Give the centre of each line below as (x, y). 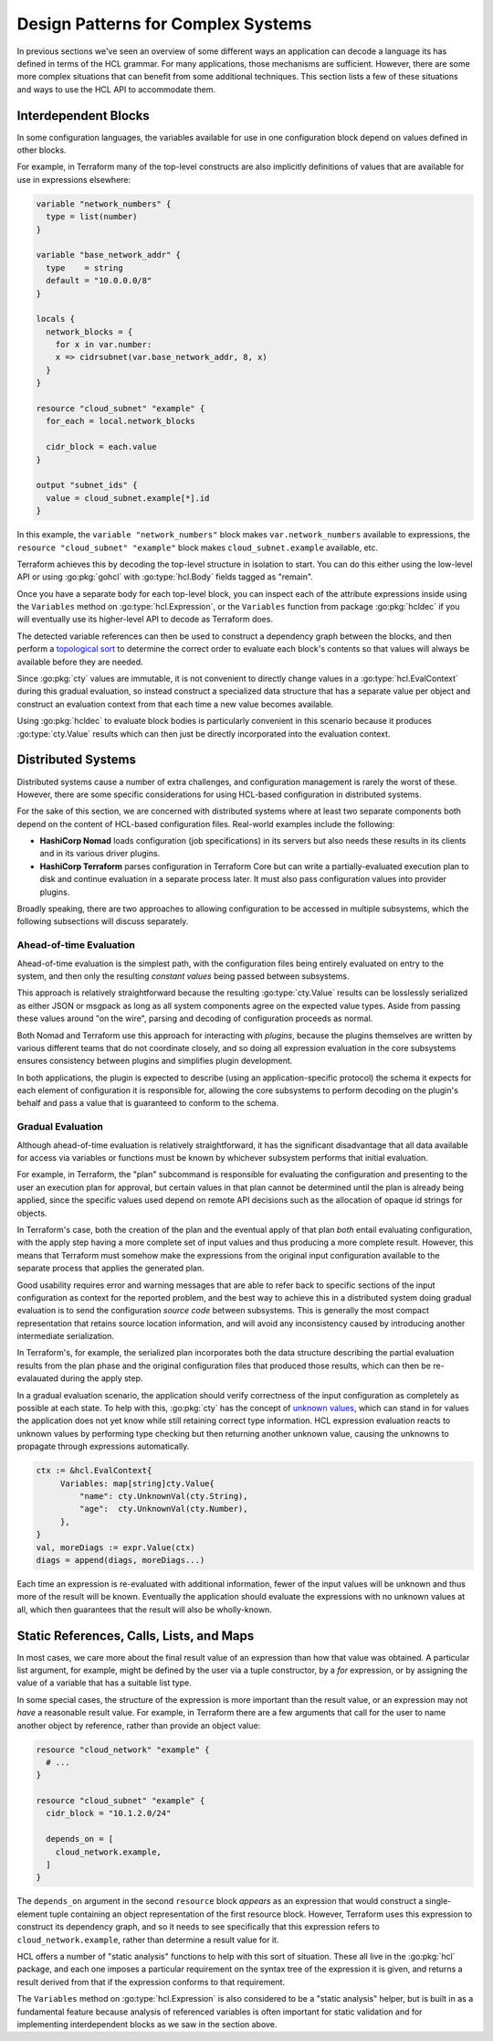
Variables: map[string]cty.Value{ (137, 1483)
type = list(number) (92, 217)
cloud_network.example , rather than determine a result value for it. (148, 1940)
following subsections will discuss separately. (103, 921)
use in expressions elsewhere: (74, 179)
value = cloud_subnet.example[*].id (128, 498)
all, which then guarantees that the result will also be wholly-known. (145, 1610)
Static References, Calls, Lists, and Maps (136, 1636)
